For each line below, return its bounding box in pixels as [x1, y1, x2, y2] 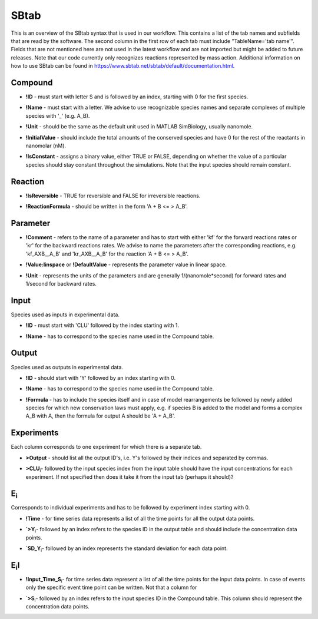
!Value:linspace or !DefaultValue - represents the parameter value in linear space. [25, 261, 227, 268]
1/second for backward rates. [25, 280, 97, 287]
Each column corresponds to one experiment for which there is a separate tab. [11, 443, 202, 451]
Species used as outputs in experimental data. [11, 363, 124, 370]
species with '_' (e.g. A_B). [25, 112, 90, 119]
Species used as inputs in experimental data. [11, 311, 120, 318]
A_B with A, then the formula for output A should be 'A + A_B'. [25, 412, 175, 419]
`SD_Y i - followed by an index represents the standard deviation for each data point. [25, 545, 228, 553]
